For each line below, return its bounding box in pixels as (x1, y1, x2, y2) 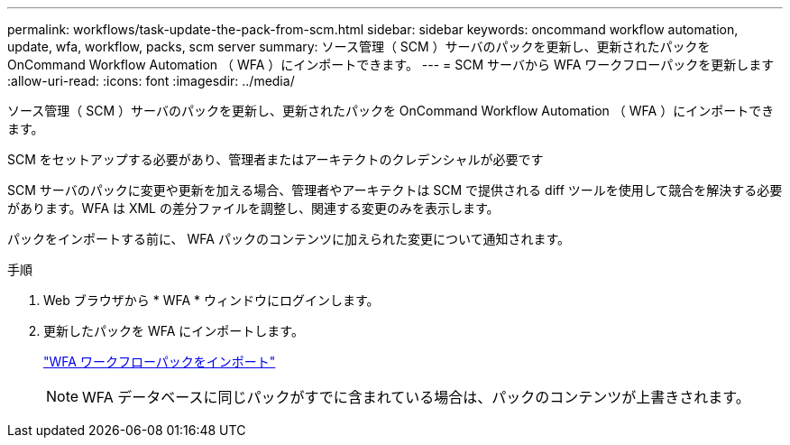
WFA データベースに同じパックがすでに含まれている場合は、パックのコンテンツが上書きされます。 (82, 388, 750, 406)
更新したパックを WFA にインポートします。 (43, 323, 304, 338)
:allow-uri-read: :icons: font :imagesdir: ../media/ (7, 73, 295, 88)
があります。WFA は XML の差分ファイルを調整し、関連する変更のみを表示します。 (7, 200, 500, 216)
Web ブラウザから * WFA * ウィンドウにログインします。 (43, 292, 380, 308)
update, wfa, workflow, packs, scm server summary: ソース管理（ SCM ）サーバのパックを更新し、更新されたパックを (7, 39, 711, 54)
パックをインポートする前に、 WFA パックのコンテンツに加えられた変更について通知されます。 (7, 231, 571, 246)
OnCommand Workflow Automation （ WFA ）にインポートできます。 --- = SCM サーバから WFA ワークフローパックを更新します (7, 57, 775, 72)
